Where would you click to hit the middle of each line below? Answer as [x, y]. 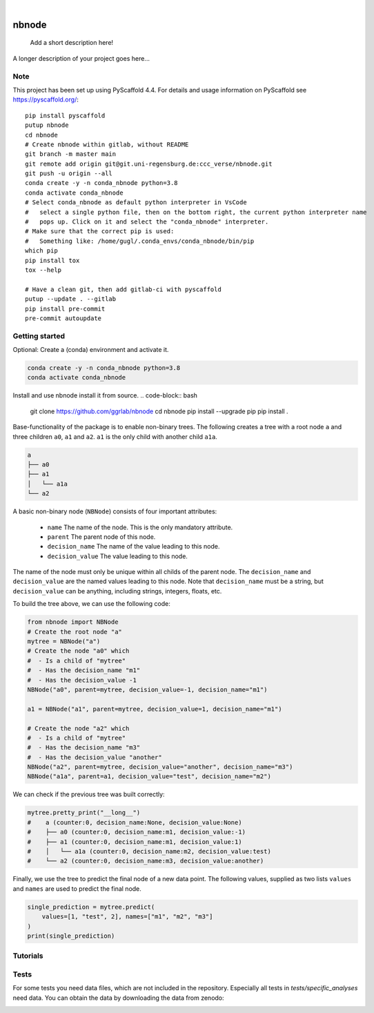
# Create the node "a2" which [78, 728]
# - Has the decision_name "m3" [84, 748]
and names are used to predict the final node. [77, 888]
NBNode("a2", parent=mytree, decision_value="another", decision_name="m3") [160, 767]
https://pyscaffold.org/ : [46, 99]
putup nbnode [47, 125]
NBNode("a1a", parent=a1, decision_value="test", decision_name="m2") [149, 777]
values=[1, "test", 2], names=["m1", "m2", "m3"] [127, 917]
